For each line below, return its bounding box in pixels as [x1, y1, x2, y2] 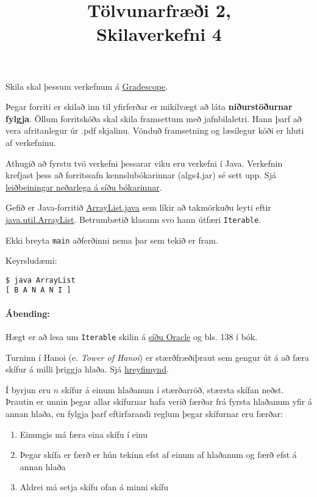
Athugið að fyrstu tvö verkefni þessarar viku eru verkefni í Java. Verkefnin [5, 156, 283, 169]
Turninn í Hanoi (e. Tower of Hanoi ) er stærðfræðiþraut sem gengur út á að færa [5, 350, 309, 363]
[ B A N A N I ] [5, 286, 71, 295]
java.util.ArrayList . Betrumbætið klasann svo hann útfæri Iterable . [5, 212, 262, 225]
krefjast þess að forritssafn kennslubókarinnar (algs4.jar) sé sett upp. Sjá [5, 169, 276, 181]
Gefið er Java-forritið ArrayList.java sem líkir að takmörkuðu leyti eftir [5, 201, 271, 214]
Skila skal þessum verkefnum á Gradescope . [5, 79, 168, 92]
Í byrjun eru [5, 383, 51, 396]
